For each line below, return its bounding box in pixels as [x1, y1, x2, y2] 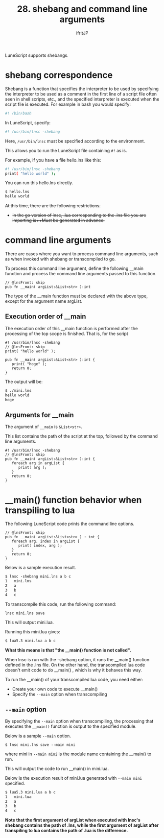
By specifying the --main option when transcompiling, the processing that [5, 718, 154, 724]
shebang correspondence [5, 70, 113, 81]
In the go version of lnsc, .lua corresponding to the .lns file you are [12, 212, 146, 218]
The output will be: [5, 379, 43, 384]
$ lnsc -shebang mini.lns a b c [5, 574, 71, 579]
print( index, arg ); [18, 543, 63, 548]
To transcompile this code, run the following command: [5, 601, 117, 607]
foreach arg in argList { [11, 461, 65, 466]
